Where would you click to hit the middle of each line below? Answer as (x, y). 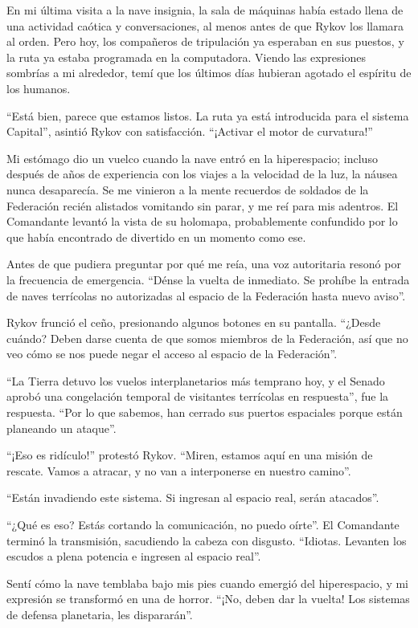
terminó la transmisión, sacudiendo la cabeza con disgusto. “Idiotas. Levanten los (207, 540)
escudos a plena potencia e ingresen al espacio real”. (134, 556)
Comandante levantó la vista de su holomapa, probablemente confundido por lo (202, 221)
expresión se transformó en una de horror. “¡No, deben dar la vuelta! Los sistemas (208, 599)
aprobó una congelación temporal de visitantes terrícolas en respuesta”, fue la (198, 396)
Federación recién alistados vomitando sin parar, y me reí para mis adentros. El (203, 205)
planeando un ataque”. (61, 428)
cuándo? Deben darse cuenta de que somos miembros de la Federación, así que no (207, 338)
